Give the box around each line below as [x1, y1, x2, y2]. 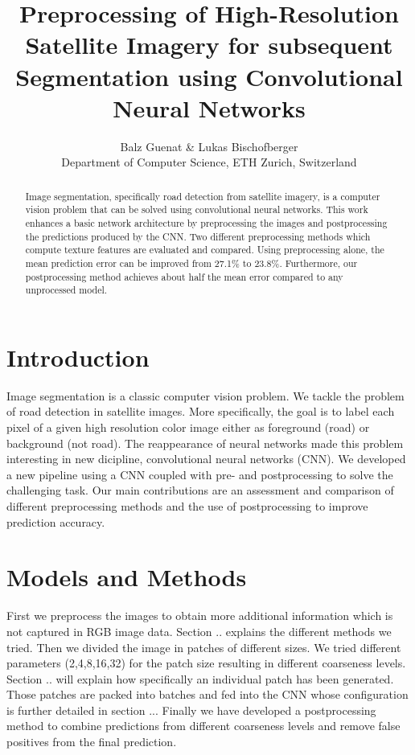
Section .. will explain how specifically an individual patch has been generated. [6, 670, 394, 687]
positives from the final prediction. [6, 733, 177, 750]
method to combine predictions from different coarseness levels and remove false [6, 717, 401, 734]
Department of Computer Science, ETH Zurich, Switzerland [61, 154, 357, 170]
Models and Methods [6, 560, 247, 593]
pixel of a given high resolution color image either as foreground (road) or [6, 419, 370, 436]
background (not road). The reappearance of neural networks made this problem [6, 434, 404, 451]
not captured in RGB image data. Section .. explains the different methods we [6, 622, 392, 639]
